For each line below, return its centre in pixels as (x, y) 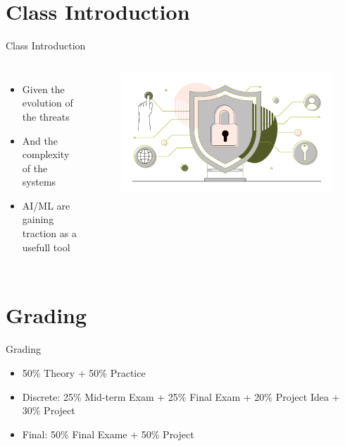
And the (40, 140)
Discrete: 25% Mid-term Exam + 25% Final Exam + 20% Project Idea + (181, 396)
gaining (38, 219)
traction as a (49, 233)
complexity (46, 154)
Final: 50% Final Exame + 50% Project (108, 434)
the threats (46, 116)
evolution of (48, 103)
